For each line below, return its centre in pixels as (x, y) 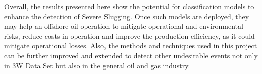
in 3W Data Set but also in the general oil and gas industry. (97, 65)
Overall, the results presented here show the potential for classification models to (129, 6)
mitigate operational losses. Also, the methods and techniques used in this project (131, 46)
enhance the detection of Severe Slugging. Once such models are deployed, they (127, 16)
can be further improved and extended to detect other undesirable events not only (131, 55)
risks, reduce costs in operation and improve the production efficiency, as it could (129, 36)
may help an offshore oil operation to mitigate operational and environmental (124, 26)
